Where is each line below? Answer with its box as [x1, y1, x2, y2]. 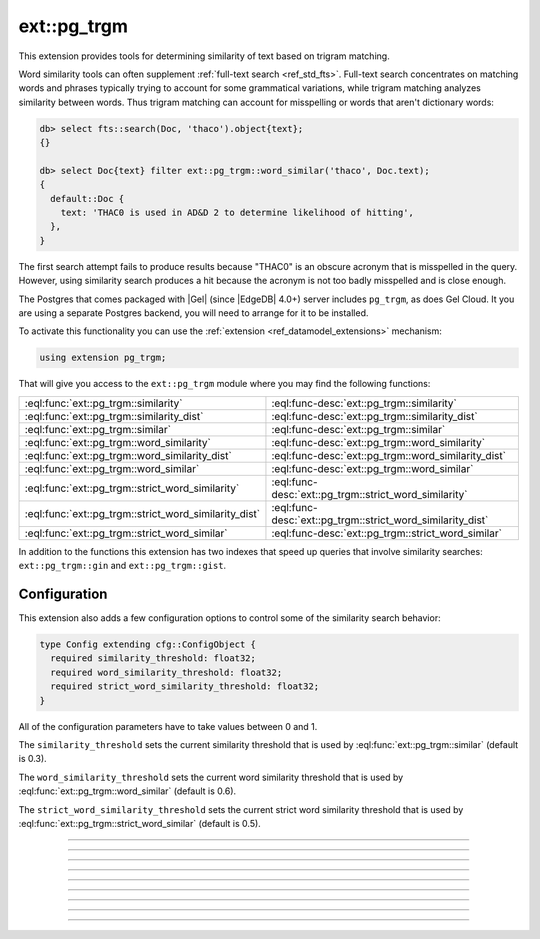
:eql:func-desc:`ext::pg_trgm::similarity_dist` [271, 409, 479, 423]
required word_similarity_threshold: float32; [50, 666, 283, 678]
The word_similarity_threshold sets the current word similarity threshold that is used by [18, 771, 404, 783]
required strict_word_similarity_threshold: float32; [50, 681, 320, 692]
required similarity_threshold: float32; [50, 653, 257, 664]
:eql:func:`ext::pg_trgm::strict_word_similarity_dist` [24, 506, 260, 520]
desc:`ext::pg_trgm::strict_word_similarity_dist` [271, 513, 489, 527]
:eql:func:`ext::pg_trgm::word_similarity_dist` [24, 448, 232, 462]
